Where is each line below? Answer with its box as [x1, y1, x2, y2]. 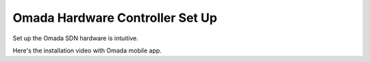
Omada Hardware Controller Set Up [12, 10, 217, 25]
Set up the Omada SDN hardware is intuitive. [12, 34, 138, 42]
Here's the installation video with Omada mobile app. [12, 46, 162, 55]
